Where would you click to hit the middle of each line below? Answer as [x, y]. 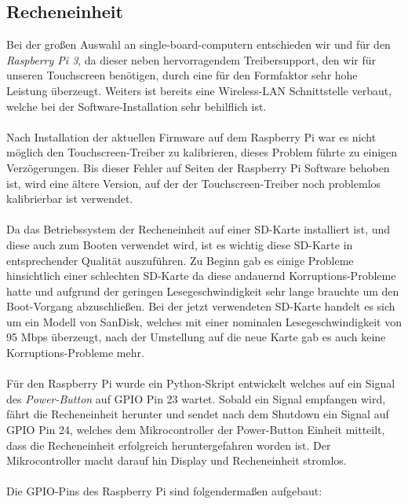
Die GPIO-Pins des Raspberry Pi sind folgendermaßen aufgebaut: [164, 491]
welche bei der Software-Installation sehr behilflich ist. [137, 106]
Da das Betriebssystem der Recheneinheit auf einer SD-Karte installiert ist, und [199, 229]
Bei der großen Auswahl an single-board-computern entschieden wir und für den [199, 44]
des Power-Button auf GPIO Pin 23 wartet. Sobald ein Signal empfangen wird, [196, 398]
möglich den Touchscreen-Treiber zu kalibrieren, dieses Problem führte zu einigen [202, 152]
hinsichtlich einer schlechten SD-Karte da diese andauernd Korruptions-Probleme [201, 276]
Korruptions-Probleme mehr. [75, 353]
